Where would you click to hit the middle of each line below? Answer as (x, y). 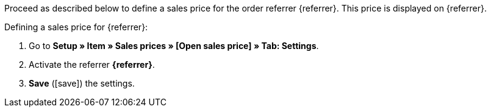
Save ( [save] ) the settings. (82, 83)
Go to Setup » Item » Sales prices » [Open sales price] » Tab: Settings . (174, 46)
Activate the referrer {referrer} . (92, 64)
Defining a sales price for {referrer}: (76, 27)
